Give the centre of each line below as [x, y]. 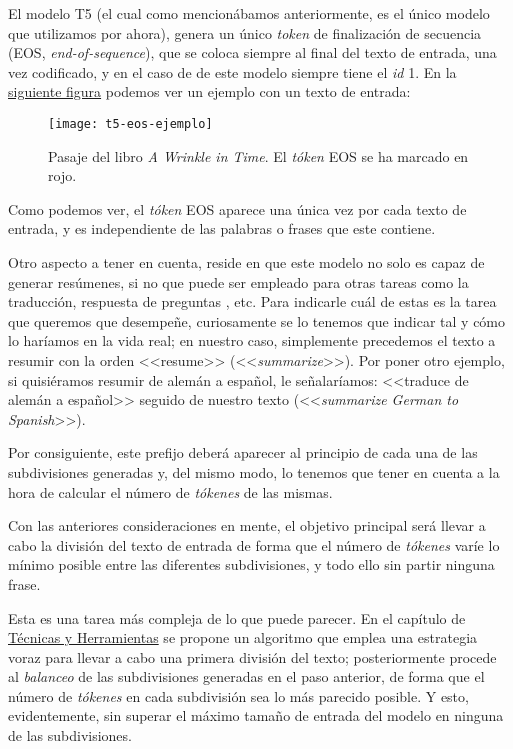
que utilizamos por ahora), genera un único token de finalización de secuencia [245, 32]
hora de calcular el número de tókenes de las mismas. [170, 491]
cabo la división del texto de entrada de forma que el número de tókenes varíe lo [254, 544]
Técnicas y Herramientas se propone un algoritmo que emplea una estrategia [243, 637]
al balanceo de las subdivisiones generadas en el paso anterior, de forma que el [246, 676]
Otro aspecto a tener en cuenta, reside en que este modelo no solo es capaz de [246, 262]
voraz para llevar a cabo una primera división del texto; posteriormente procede [252, 656]
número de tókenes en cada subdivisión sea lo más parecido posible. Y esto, [238, 695]
